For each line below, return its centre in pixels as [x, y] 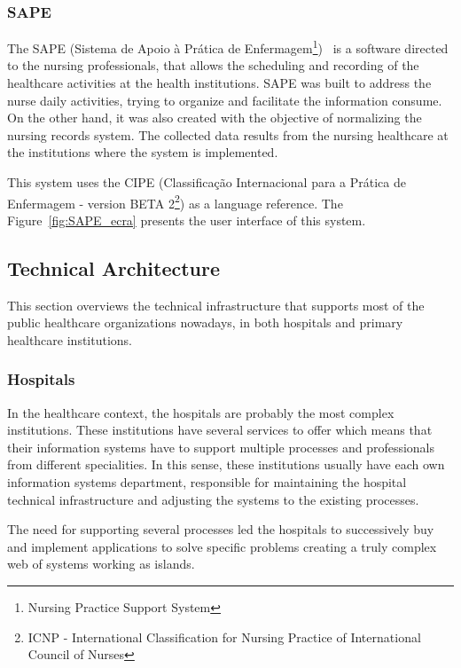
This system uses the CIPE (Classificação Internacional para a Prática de [207, 182]
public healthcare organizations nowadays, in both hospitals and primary [205, 322]
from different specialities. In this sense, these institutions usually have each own [226, 464]
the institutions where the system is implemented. [143, 152]
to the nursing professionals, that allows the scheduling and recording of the [213, 65]
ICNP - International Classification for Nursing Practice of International [224, 637]
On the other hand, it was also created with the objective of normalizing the [215, 118]
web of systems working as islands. [101, 564]
